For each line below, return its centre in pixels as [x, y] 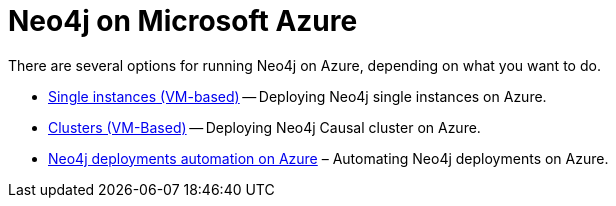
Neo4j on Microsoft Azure [183, 21]
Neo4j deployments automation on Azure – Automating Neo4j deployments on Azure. [328, 158]
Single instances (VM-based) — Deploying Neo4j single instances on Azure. [297, 96]
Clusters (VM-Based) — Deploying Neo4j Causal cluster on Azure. [264, 127]
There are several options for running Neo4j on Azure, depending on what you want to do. [304, 65]
